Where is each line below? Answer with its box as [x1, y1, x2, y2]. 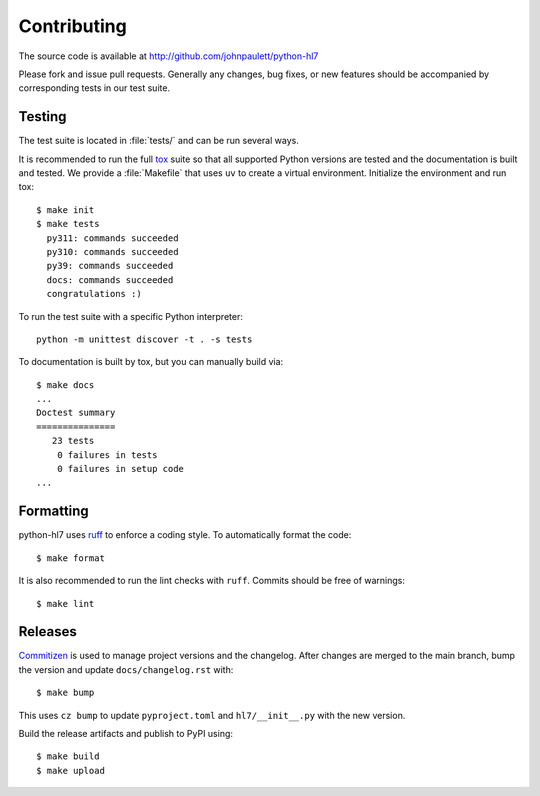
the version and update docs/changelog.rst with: [18, 663, 234, 675]
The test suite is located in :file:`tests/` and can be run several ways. [18, 135, 299, 147]
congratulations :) [46, 288, 142, 300]
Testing [18, 108, 67, 125]
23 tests [51, 435, 95, 447]
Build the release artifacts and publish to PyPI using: [18, 727, 234, 739]
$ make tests [36, 218, 100, 230]
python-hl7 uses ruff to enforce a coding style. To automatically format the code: [18, 529, 352, 541]
